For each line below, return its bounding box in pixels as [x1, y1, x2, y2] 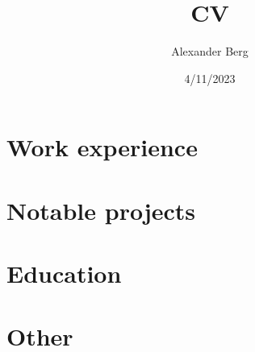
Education [6, 257, 122, 290]
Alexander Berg [171, 43, 249, 60]
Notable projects [6, 193, 196, 226]
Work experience [6, 130, 198, 164]
